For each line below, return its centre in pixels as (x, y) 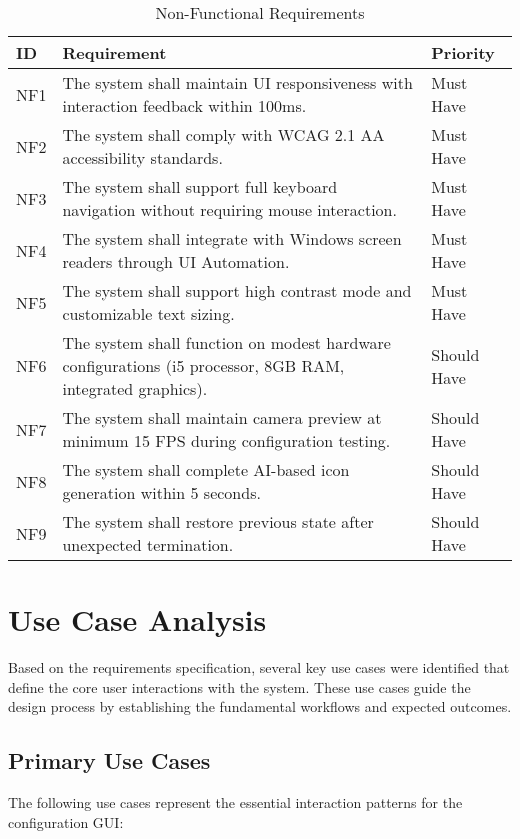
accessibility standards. (142, 157)
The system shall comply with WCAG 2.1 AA (223, 134)
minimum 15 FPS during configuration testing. (226, 440)
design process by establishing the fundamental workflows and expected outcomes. (260, 706)
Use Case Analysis (137, 619)
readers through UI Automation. (176, 261)
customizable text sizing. (148, 313)
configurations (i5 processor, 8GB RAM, (203, 365)
